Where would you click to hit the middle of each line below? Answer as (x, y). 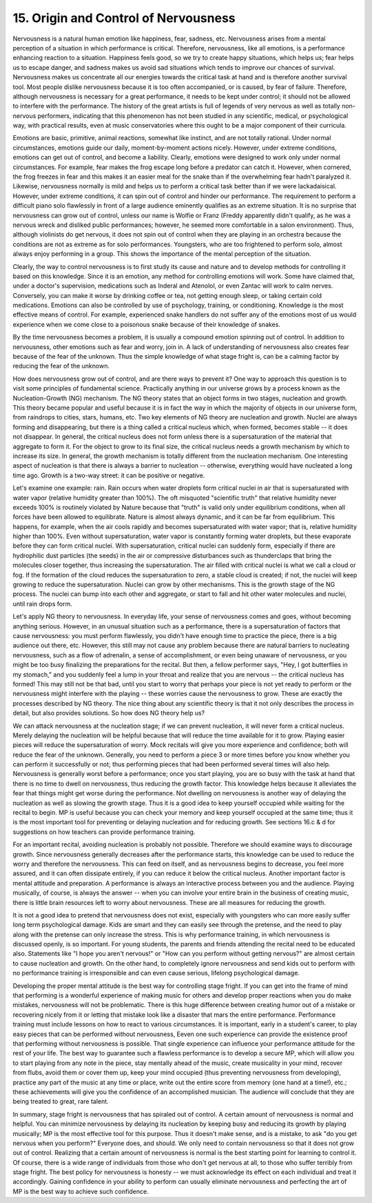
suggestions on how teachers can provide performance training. (104, 832)
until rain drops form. (42, 604)
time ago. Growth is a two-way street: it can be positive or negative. (109, 475)
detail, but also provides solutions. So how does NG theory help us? (109, 713)
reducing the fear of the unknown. (61, 366)
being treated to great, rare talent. (61, 1102)
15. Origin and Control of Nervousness (124, 18)
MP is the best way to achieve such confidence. (81, 1191)
